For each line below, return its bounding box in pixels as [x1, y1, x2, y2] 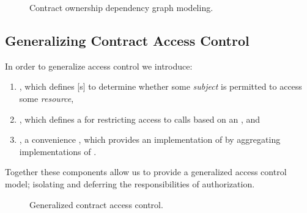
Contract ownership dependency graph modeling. [29, 1, 213, 13]
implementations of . [19, 145, 97, 157]
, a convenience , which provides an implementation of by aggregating [19, 133, 281, 146]
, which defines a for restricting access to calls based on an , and [19, 112, 261, 125]
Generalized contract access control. [29, 198, 163, 211]
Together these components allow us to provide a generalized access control [5, 165, 287, 178]
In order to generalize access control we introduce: [5, 59, 193, 72]
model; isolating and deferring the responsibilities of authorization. [5, 177, 255, 190]
